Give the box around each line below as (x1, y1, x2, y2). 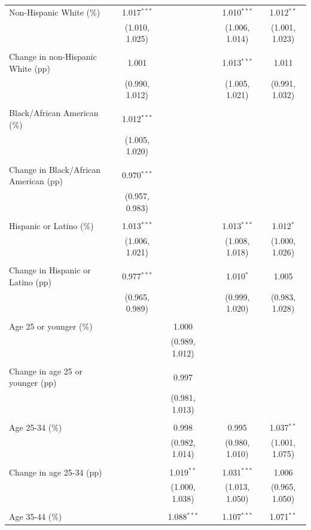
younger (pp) (9, 376, 57, 389)
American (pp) (9, 175, 63, 187)
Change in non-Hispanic (9, 50, 97, 63)
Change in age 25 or (9, 364, 83, 377)
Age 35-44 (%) (9, 510, 62, 523)
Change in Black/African (9, 163, 101, 175)
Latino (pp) (9, 275, 51, 288)
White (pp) (9, 62, 50, 74)
